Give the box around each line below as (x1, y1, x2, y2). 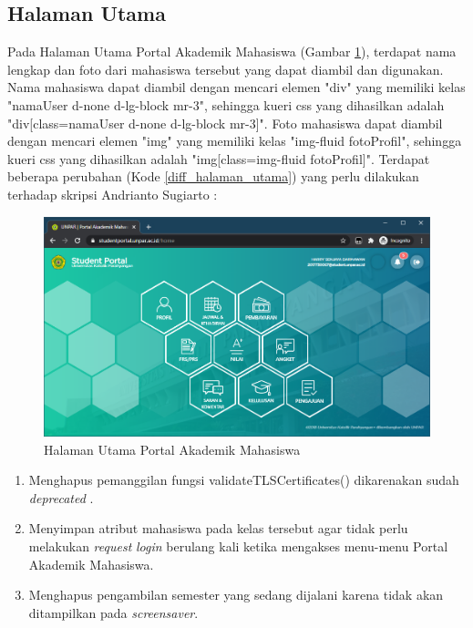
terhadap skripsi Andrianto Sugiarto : (7, 184, 218, 203)
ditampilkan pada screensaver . (28, 602, 199, 622)
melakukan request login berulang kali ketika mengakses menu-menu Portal (28, 537, 448, 555)
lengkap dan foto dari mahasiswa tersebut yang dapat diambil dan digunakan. (7, 59, 444, 78)
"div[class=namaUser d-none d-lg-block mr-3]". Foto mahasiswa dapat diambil (7, 113, 443, 132)
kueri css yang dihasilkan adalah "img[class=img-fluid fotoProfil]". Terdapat (7, 149, 430, 168)
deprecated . (28, 488, 94, 507)
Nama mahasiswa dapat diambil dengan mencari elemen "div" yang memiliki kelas (7, 77, 466, 97)
